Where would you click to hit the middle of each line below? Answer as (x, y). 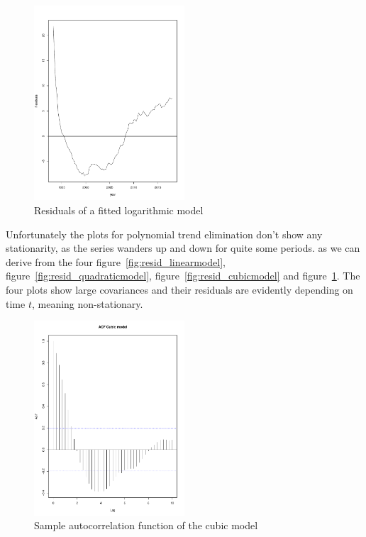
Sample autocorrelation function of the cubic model (146, 525)
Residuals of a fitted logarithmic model (119, 210)
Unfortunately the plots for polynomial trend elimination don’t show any (164, 234)
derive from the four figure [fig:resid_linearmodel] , (116, 261)
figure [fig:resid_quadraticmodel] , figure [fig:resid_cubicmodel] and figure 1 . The (183, 276)
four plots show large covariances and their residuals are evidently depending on (179, 289)
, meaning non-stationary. (87, 303)
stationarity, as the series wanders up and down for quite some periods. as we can (183, 248)
